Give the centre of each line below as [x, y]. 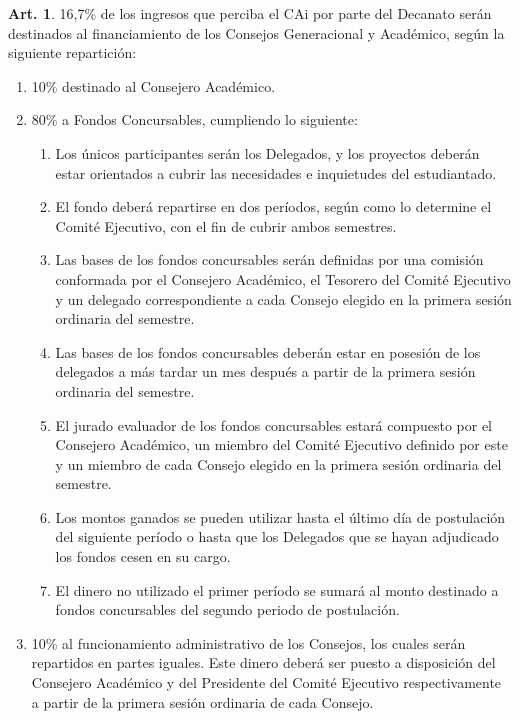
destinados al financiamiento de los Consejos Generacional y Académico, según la [256, 32]
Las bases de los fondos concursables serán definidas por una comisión [269, 259]
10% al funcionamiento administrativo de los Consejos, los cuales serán [248, 642]
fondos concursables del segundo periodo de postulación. [227, 609]
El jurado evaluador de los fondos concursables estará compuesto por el [273, 424]
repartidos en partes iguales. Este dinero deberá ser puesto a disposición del [263, 662]
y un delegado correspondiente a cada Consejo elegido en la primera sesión [283, 298]
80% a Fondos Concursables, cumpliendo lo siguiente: [194, 119]
